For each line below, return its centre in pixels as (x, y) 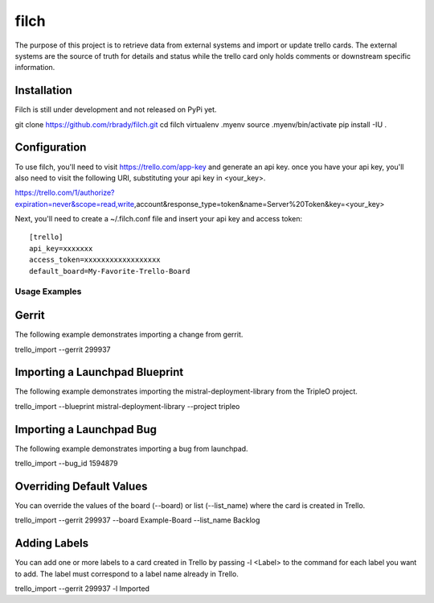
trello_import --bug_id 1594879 (66, 464)
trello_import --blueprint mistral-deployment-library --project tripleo (127, 406)
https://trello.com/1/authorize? (65, 192)
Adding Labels (51, 543)
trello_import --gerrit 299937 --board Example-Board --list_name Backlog (137, 520)
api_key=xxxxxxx (61, 248)
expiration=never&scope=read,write (75, 204)
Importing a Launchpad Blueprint (99, 372)
